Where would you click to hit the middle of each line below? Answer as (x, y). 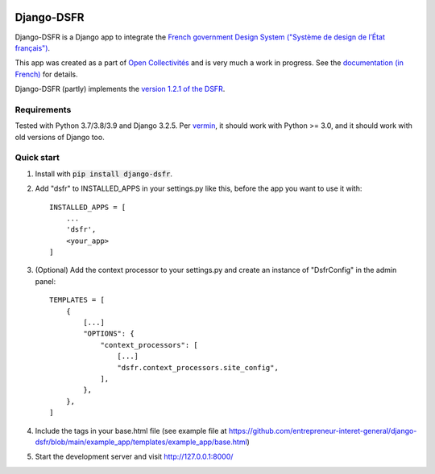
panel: (46, 281)
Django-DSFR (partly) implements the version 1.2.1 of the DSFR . (120, 89)
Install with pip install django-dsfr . (104, 174)
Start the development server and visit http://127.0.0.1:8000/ (134, 457)
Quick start (37, 158)
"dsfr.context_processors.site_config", (198, 367)
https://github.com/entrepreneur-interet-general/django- (323, 431)
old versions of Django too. (60, 137)
